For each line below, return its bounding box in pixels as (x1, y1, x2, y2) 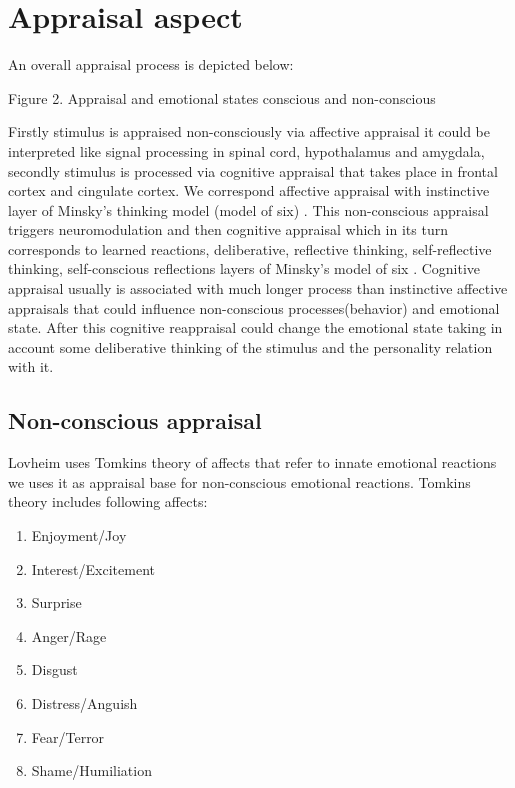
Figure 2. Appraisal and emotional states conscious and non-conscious (8, 87, 436, 108)
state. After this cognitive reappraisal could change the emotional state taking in (8, 317, 503, 338)
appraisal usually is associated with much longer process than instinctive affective (8, 278, 508, 299)
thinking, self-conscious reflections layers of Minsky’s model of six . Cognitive (8, 258, 481, 279)
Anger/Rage (31, 625, 107, 646)
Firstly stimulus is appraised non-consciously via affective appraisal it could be (8, 121, 490, 142)
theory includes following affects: (8, 491, 208, 512)
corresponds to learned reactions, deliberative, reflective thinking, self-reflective (8, 238, 492, 259)
